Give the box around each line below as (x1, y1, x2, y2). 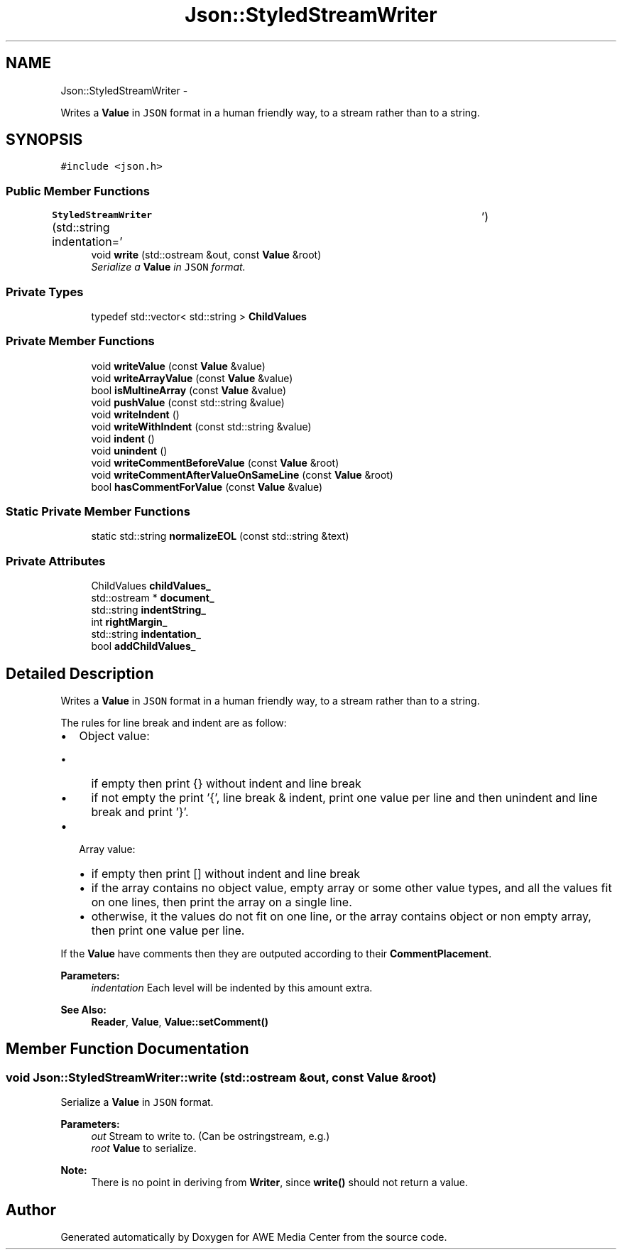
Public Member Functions (6, 183, 150, 198)
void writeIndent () (91, 408, 180, 420)
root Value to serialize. (91, 1142, 197, 1155)
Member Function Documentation (6, 1040, 249, 1058)
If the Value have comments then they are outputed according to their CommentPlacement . (60, 947, 492, 960)
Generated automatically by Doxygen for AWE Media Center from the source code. (60, 1231, 447, 1244)
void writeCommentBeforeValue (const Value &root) (91, 456, 339, 469)
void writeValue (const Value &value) (91, 359, 266, 372)
